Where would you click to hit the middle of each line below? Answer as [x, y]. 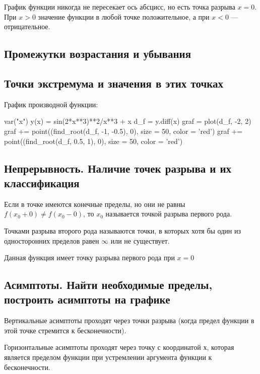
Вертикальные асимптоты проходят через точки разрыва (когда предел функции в [129, 320]
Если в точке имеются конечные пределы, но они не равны [95, 204]
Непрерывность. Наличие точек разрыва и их [118, 168]
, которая [220, 347]
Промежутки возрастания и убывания [97, 54]
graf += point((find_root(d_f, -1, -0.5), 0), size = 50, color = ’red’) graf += [123, 131]
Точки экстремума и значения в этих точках [114, 83]
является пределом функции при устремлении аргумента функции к [108, 357]
